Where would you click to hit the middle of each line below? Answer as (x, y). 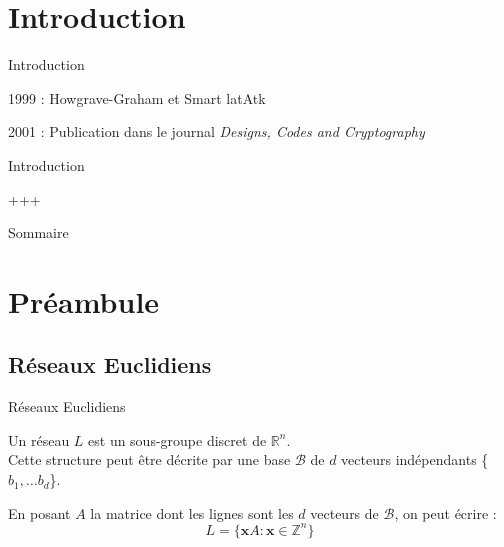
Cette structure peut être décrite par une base (149, 459)
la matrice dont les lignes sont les (192, 512)
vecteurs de (344, 512)
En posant (39, 512)
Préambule (84, 300)
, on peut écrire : (445, 512)
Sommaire (38, 232)
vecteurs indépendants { (415, 459)
